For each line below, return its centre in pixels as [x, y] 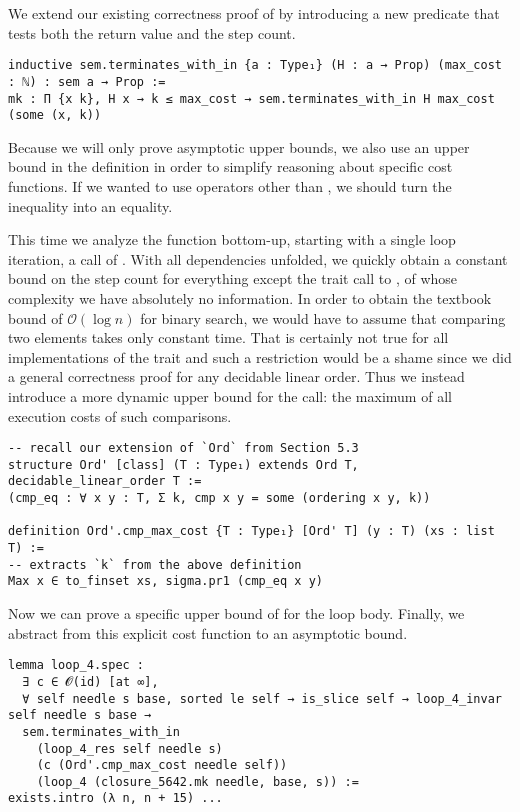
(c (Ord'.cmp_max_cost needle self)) [162, 765]
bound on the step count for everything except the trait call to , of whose [233, 278]
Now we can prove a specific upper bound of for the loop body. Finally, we [236, 613]
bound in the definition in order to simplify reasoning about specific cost [230, 166]
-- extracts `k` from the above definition [155, 564]
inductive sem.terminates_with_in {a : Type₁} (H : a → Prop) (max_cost [255, 65]
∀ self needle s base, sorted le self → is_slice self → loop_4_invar [262, 698]
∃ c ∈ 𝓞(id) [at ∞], [90, 681]
